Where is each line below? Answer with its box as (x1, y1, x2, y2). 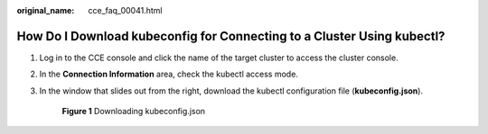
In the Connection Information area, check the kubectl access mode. (39, 68, 298, 80)
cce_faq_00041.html (88, 5, 163, 15)
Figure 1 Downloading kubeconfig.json (61, 106, 206, 117)
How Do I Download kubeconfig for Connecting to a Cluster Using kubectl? (16, 28, 446, 44)
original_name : (16, 5, 75, 15)
